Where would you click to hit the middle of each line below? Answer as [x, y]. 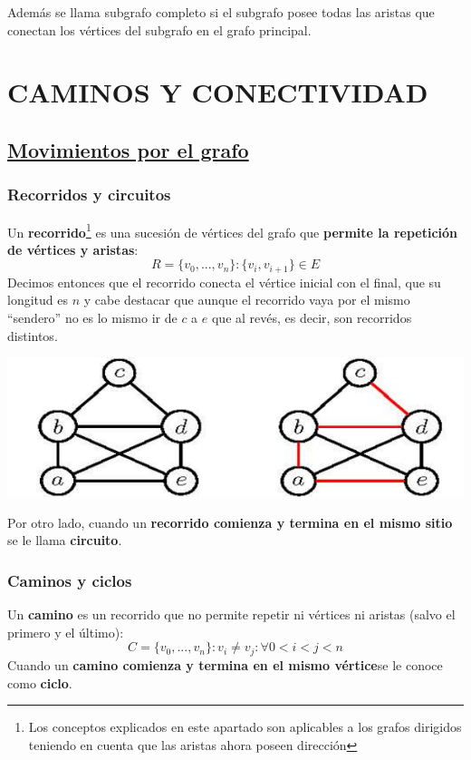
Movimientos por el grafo [128, 149]
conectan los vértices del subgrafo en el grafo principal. [159, 29]
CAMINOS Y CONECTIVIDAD [218, 92]
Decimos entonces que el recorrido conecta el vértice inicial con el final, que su [224, 282]
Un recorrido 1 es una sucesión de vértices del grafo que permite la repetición [233, 230]
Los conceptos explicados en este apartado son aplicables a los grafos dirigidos [245, 727]
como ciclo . [40, 682]
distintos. [33, 335]
